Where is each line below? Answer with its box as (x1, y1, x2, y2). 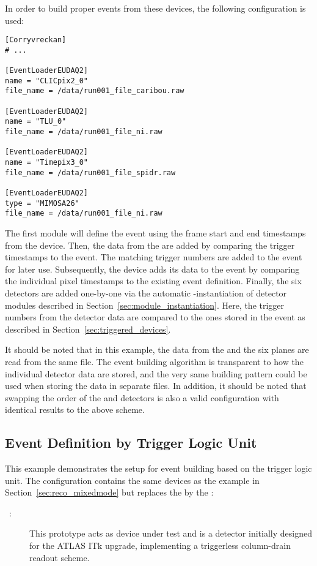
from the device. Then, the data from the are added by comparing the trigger (5, 238, 295, 251)
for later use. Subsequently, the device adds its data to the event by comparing (5, 262, 300, 275)
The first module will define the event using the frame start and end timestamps (5, 227, 306, 239)
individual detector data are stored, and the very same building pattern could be (5, 367, 307, 380)
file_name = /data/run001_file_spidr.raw (5, 168, 176, 177)
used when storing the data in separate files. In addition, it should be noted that (5, 379, 307, 392)
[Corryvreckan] (5, 36, 67, 45)
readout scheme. (29, 551, 90, 564)
